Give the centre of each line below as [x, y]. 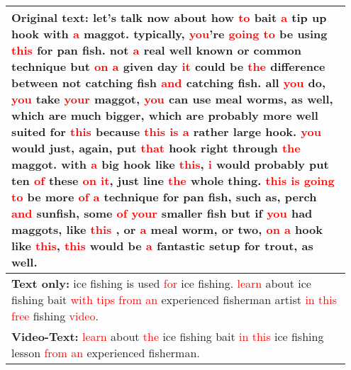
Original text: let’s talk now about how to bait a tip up [169, 17]
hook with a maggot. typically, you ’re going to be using [169, 34]
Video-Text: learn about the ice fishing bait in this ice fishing [168, 336]
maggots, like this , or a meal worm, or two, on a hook [167, 229]
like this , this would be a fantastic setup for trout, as [162, 246]
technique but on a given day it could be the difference [168, 66]
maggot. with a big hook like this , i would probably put [170, 164]
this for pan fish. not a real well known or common [157, 50]
